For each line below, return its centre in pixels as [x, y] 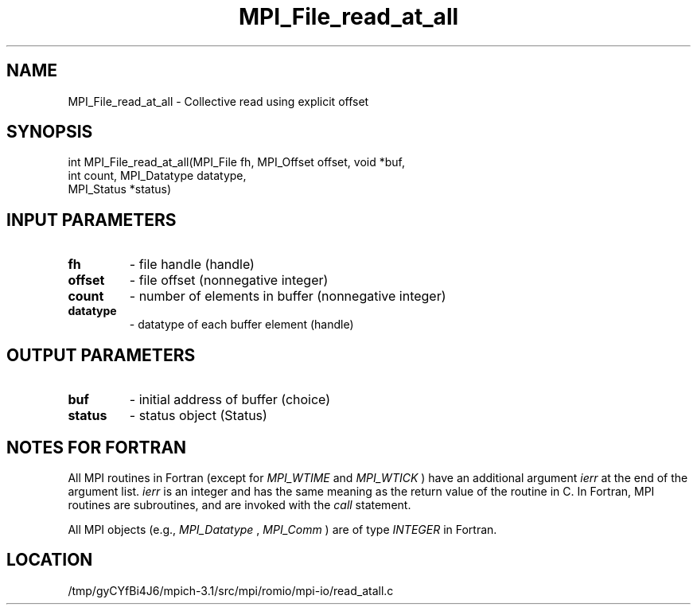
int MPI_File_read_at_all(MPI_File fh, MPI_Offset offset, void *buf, [236, 162]
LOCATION [50, 560]
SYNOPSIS [50, 132]
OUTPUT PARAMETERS [101, 355]
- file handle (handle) [192, 265]
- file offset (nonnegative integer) [229, 280]
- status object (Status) [198, 416]
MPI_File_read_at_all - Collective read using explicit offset [218, 101]
